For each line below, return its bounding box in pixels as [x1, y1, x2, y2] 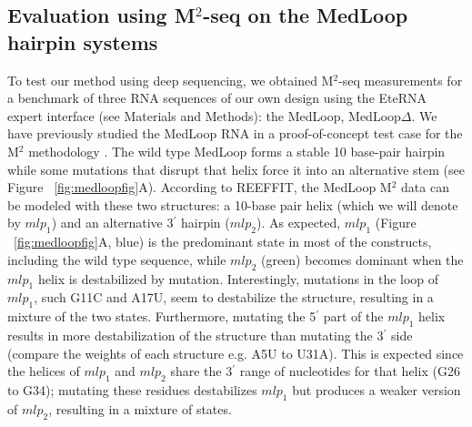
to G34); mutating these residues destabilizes [7, 380, 257, 399]
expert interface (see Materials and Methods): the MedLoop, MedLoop [7, 106, 401, 125]
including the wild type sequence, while [7, 249, 226, 269]
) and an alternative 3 [51, 213, 174, 232]
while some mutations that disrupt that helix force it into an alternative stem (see [7, 159, 465, 178]
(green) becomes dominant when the [260, 249, 464, 269]
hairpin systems [7, 27, 158, 56]
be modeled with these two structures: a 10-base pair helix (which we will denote [7, 195, 458, 214]
